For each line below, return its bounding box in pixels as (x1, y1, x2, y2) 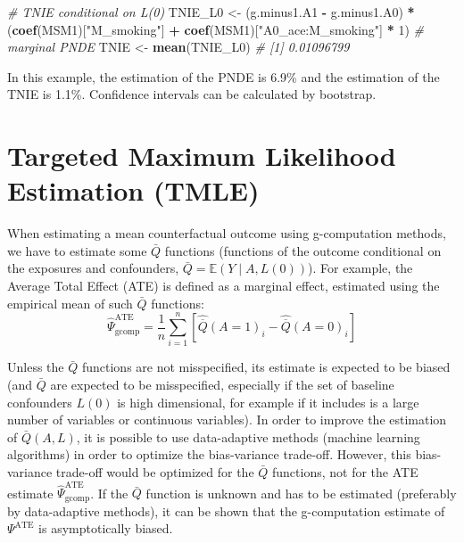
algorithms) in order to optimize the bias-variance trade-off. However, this (7, 445, 411, 464)
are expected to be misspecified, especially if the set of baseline (50, 374, 394, 393)
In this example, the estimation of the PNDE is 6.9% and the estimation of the (7, 67, 440, 86)
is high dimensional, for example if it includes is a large (117, 392, 419, 411)
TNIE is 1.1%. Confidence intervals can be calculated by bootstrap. (7, 85, 377, 103)
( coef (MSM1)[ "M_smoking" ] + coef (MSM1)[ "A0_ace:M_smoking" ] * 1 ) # (7, 20, 424, 38)
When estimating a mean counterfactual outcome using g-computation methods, (7, 224, 446, 243)
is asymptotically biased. (38, 519, 173, 538)
